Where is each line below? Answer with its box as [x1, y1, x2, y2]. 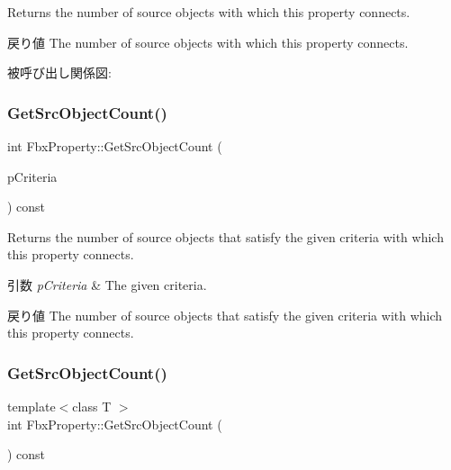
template [7, 396, 56, 415]
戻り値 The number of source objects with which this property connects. [7, 32, 409, 51]
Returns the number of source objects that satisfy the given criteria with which [7, 227, 444, 246]
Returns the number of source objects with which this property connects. [7, 3, 410, 21]
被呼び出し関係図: [7, 63, 112, 82]
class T [72, 396, 112, 415]
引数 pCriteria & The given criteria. [7, 275, 207, 294]
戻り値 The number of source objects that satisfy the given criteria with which [7, 305, 443, 324]
